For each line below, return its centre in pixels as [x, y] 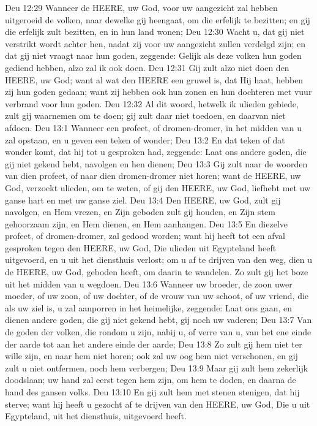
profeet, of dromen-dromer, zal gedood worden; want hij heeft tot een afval [145, 236]
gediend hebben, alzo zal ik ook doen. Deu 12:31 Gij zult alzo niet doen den [147, 67]
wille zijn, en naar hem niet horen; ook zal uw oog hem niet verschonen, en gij [151, 356]
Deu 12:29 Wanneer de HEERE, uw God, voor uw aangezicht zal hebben [141, 7]
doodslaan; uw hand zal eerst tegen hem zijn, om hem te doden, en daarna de [151, 380]
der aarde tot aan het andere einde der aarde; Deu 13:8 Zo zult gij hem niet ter [154, 344]
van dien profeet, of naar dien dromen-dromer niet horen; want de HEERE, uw [153, 176]
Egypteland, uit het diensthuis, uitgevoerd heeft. [96, 416]
